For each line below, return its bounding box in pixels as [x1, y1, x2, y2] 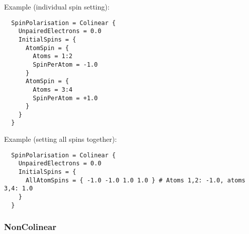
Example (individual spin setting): [4, 2, 110, 12]
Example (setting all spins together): [4, 134, 117, 144]
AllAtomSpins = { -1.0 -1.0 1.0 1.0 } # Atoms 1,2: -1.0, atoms [25, 176, 245, 184]
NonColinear [4, 220, 56, 233]
